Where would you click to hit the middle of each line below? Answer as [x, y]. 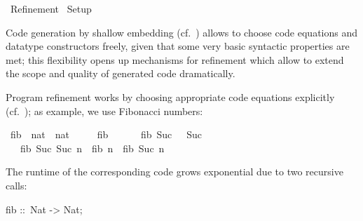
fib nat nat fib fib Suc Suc [106, 134]
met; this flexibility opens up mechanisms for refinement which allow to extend [175, 59]
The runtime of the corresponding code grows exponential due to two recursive [174, 172]
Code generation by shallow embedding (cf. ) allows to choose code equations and [181, 32]
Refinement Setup [51, 8]
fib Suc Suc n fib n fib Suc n [92, 148]
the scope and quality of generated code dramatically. [121, 73]
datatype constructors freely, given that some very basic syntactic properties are [178, 46]
